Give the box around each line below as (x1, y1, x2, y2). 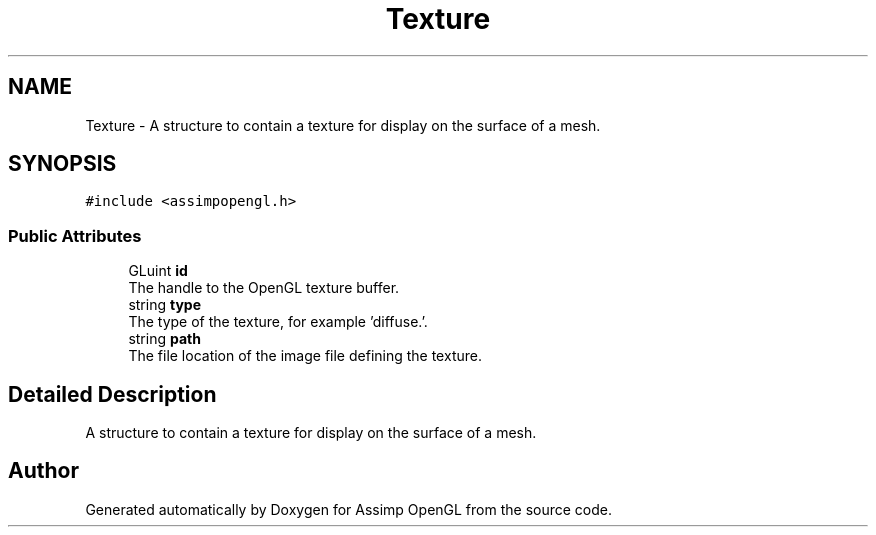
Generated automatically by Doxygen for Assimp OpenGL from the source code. (85, 500, 613, 518)
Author (8, 458, 79, 484)
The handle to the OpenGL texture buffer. (128, 279, 400, 297)
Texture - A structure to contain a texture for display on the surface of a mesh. (85, 116, 601, 134)
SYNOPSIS (8, 151, 117, 177)
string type (128, 296, 201, 314)
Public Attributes (8, 225, 142, 246)
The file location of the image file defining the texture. (128, 347, 482, 365)
